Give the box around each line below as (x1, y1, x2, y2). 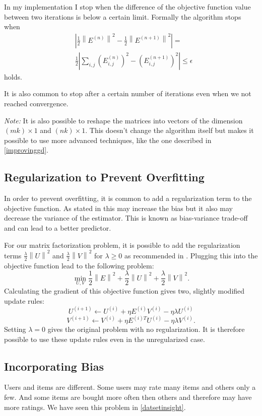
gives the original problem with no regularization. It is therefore (47, 324, 245, 334)
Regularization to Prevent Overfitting (4, 169, 205, 185)
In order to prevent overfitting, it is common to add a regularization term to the (4, 193, 252, 203)
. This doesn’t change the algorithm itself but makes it (85, 125, 254, 135)
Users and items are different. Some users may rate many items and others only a (4, 382, 256, 392)
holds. (4, 71, 22, 82)
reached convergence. (4, 98, 69, 109)
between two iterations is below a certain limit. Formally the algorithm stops (4, 11, 241, 22)
